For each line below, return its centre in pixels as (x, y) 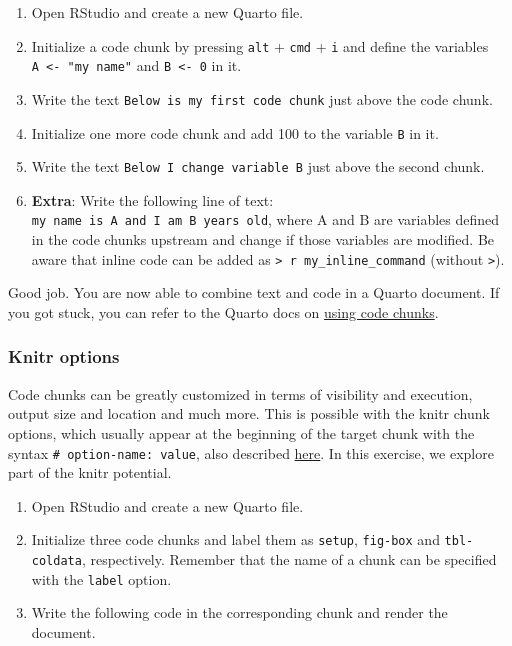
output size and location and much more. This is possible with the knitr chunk (249, 413)
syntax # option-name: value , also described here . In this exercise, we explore (251, 452)
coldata (56, 561)
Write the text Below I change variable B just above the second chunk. (258, 166)
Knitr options (64, 356)
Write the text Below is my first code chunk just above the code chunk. (262, 98)
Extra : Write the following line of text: (152, 199)
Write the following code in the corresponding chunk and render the (239, 612)
